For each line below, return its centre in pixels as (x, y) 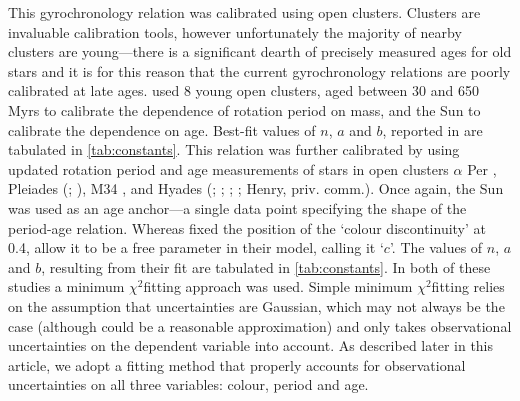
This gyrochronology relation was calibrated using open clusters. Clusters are (244, 12)
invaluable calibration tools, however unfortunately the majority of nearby (235, 31)
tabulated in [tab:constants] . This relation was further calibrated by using (234, 149)
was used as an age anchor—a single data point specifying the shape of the (237, 207)
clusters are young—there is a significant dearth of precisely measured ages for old (260, 51)
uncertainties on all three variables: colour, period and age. (188, 384)
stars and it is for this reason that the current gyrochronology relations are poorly (259, 70)
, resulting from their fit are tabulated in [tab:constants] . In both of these (266, 266)
